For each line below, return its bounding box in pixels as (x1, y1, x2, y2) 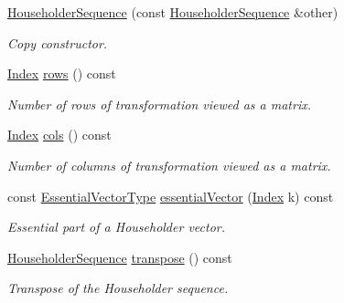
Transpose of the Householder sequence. (7, 278, 229, 298)
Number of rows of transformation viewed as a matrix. (7, 94, 311, 113)
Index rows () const (7, 64, 116, 83)
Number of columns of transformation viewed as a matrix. (7, 155, 331, 174)
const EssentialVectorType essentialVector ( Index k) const (7, 186, 334, 205)
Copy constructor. (7, 33, 108, 52)
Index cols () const (7, 125, 112, 144)
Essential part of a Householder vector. (7, 217, 225, 236)
